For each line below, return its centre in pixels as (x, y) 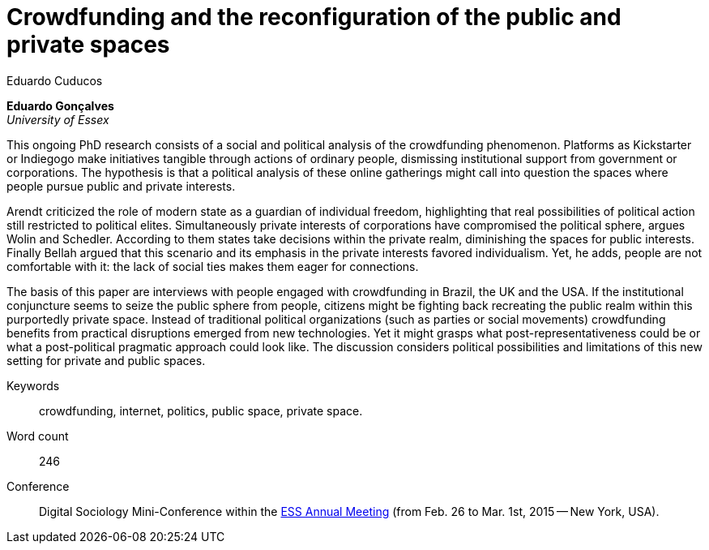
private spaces (88, 45)
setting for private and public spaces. (106, 360)
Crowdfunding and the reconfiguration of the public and (314, 17)
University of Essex (58, 119)
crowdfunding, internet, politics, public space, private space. (201, 410)
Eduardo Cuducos (55, 80)
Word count (38, 436)
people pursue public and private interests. (121, 186)
